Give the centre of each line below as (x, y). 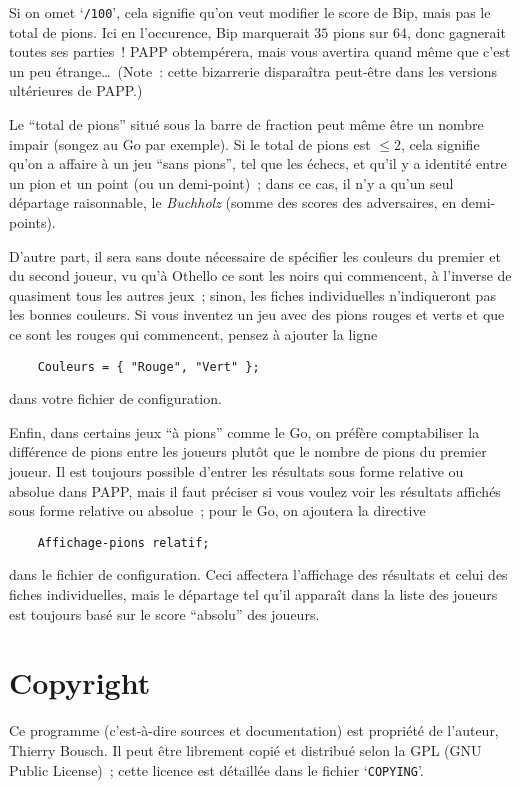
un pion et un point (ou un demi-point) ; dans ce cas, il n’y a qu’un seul (231, 182)
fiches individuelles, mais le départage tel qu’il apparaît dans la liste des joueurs (253, 594)
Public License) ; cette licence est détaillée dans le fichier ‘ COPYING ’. (216, 769)
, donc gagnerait (456, 31)
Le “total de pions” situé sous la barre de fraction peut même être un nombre (246, 124)
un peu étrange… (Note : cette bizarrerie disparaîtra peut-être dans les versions (253, 70)
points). (32, 222)
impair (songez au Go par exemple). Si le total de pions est (190, 143)
